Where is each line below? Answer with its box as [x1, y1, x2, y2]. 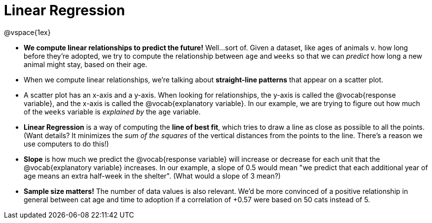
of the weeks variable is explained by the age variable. [24, 107, 201, 116]
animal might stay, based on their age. [24, 60, 147, 69]
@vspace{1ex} [4, 28, 51, 37]
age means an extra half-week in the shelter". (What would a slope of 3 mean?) [24, 171, 281, 180]
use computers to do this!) [24, 139, 109, 148]
